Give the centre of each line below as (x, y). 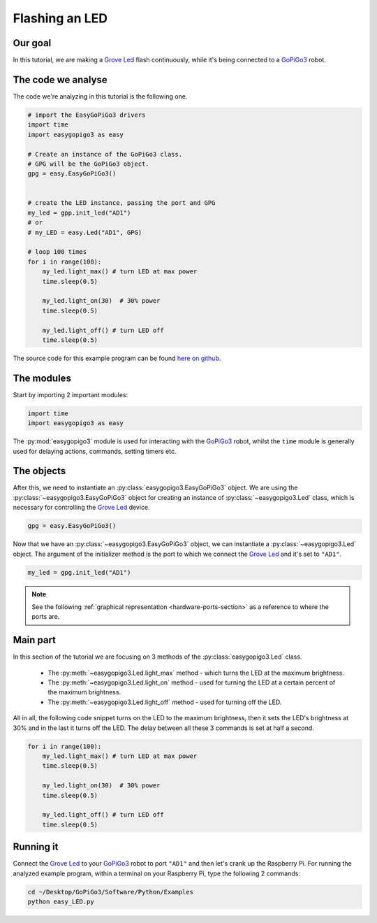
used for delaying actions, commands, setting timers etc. (95, 451)
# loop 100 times (57, 252)
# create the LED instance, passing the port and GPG (121, 203)
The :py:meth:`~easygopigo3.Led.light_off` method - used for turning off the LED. (165, 702)
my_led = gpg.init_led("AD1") (79, 572)
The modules (42, 378)
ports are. (46, 617)
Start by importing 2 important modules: (71, 394)
